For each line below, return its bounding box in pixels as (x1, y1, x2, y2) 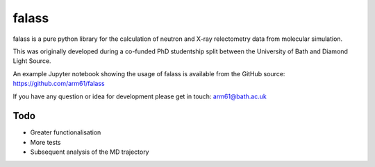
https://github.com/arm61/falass (12, 80, 105, 88)
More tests (30, 138, 62, 146)
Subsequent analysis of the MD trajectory (30, 148, 149, 156)
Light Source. (12, 57, 51, 65)
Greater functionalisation (30, 128, 101, 137)
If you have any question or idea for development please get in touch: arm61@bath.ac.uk (12, 92, 267, 100)
